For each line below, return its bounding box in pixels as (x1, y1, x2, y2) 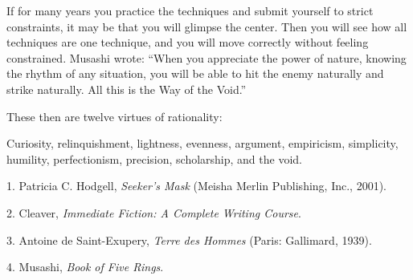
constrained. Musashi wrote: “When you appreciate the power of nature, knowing (6, 49, 407, 66)
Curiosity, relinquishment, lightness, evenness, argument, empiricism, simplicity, (6, 135, 399, 152)
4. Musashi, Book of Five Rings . (6, 258, 164, 275)
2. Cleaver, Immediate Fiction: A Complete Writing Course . (6, 204, 301, 221)
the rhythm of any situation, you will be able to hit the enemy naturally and (6, 65, 384, 82)
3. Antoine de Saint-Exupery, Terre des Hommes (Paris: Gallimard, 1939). (6, 231, 372, 248)
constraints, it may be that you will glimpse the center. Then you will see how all (6, 18, 407, 34)
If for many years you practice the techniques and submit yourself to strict (6, 2, 374, 18)
